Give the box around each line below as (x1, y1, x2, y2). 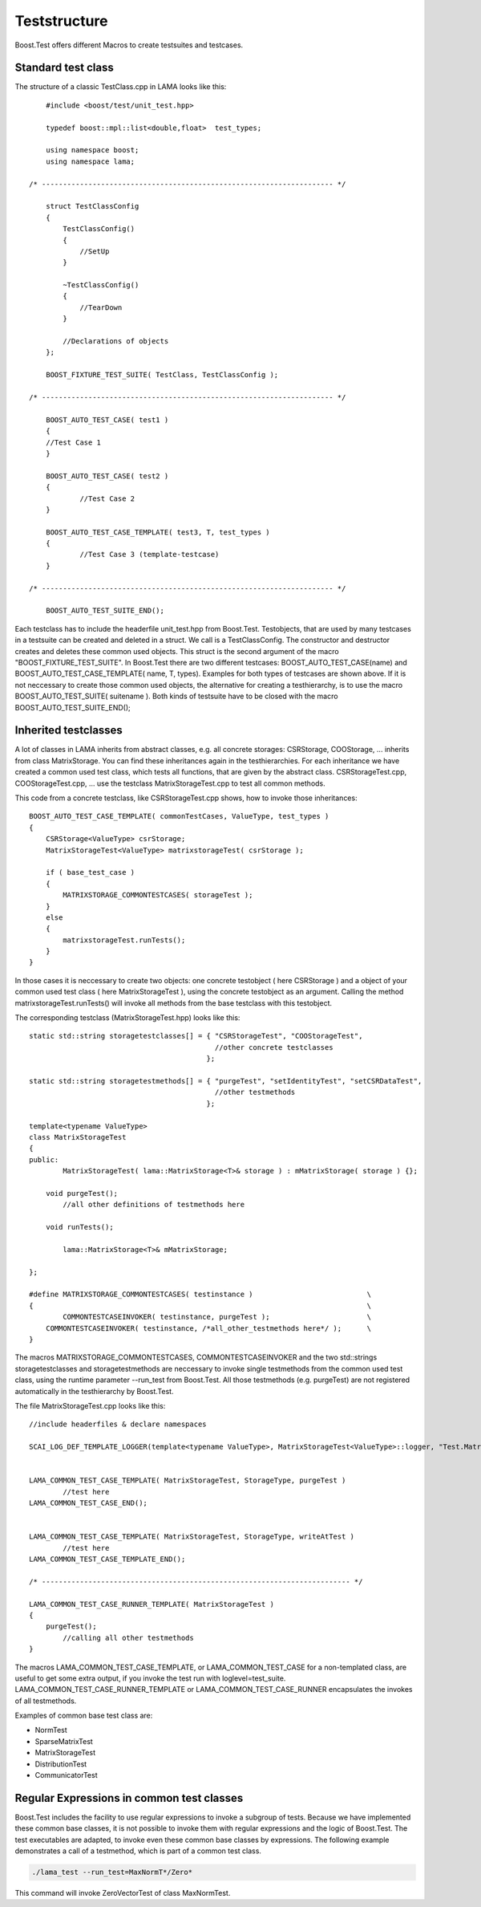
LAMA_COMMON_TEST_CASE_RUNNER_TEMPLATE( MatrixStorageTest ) (29, 1600, 274, 1608)
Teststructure (14, 12, 108, 30)
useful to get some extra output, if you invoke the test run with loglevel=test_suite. (14, 1673, 286, 1683)
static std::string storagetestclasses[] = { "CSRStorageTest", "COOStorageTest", (29, 1031, 363, 1041)
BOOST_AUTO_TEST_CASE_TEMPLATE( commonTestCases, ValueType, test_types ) (29, 811, 329, 821)
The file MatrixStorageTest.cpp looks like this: (14, 1401, 166, 1410)
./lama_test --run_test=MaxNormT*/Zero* (31, 1868, 192, 1877)
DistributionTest (34, 1759, 87, 1769)
